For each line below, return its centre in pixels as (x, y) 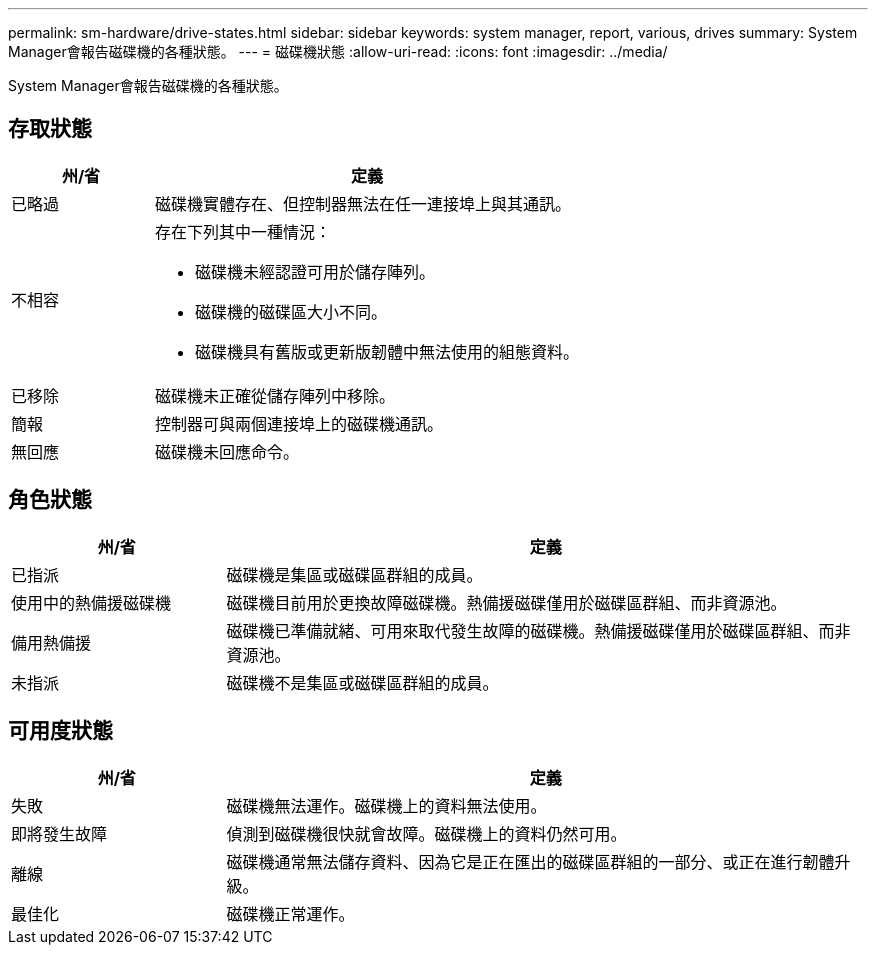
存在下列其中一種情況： (243, 231)
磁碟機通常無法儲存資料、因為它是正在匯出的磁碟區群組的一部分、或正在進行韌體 (530, 861)
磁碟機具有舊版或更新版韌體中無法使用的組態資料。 (387, 351)
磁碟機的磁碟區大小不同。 (291, 311)
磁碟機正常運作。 (290, 913)
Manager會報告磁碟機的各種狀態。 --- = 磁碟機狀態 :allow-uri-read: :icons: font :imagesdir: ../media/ (338, 51)
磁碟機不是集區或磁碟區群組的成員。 (362, 682)
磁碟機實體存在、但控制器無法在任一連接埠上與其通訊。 (363, 203)
